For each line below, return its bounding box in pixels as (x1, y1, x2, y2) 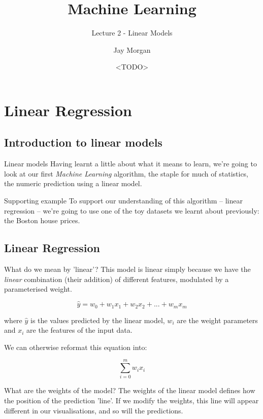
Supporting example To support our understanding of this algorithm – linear (4, 195, 243, 206)
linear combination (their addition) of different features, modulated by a (4, 273, 229, 284)
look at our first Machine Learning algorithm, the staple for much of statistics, (4, 168, 249, 179)
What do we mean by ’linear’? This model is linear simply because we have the (4, 264, 251, 274)
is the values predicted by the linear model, (30, 315, 165, 325)
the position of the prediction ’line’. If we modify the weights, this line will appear (4, 395, 259, 406)
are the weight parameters (177, 315, 258, 325)
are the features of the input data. (26, 325, 133, 335)
